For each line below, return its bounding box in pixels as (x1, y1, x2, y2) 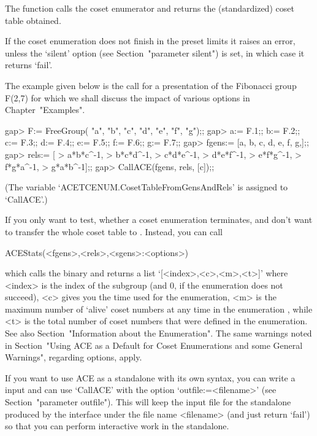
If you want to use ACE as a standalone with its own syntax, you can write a (5, 371, 296, 384)
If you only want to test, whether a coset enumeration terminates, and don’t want (5, 213, 313, 226)
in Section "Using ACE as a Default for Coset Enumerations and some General (5, 338, 303, 351)
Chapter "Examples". (5, 103, 85, 116)
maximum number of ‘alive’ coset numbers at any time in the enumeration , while (5, 302, 313, 315)
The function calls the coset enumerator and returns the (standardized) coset (5, 2, 294, 14)
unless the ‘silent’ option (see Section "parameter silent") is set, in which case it (5, 46, 305, 59)
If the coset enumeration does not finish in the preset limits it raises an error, (5, 34, 296, 47)
